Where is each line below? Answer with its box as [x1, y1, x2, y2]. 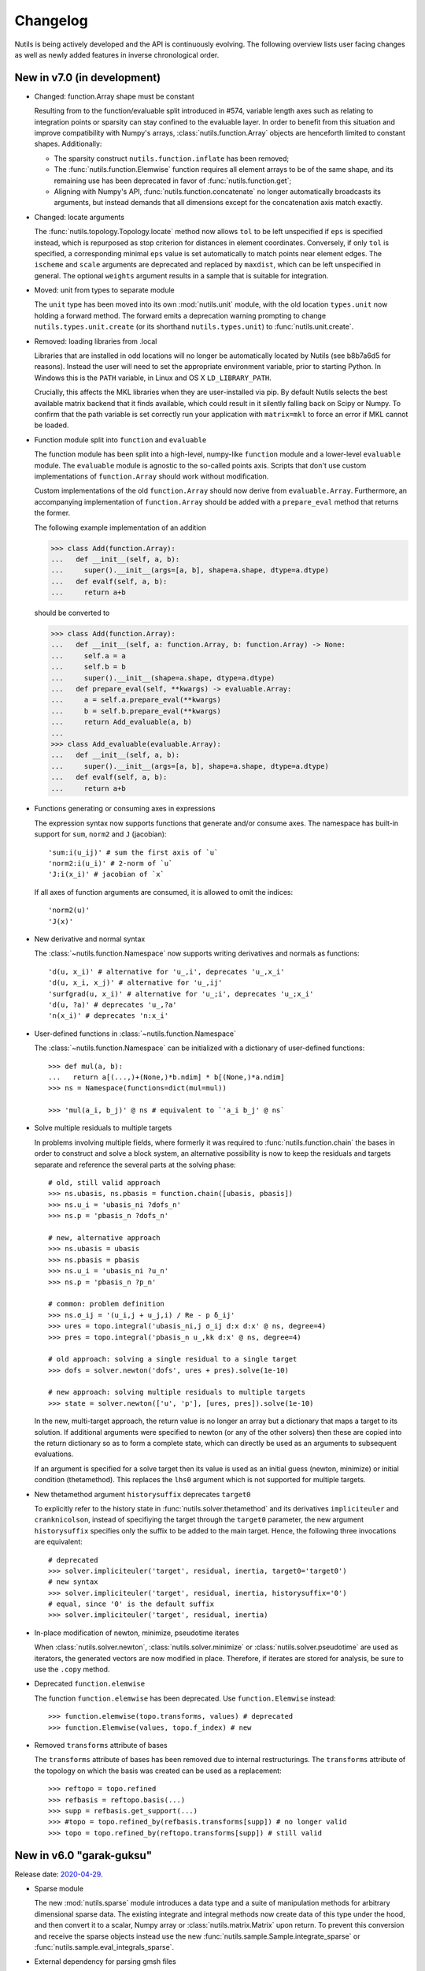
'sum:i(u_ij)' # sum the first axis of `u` [48, 848, 219, 857]
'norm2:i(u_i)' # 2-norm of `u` [48, 859, 173, 868]
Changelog [14, 12, 88, 29]
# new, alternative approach [48, 1233, 161, 1242]
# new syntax [48, 1578, 98, 1586]
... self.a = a [50, 651, 126, 660]
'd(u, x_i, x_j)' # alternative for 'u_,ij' [48, 978, 224, 987]
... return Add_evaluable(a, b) [50, 717, 193, 727]
